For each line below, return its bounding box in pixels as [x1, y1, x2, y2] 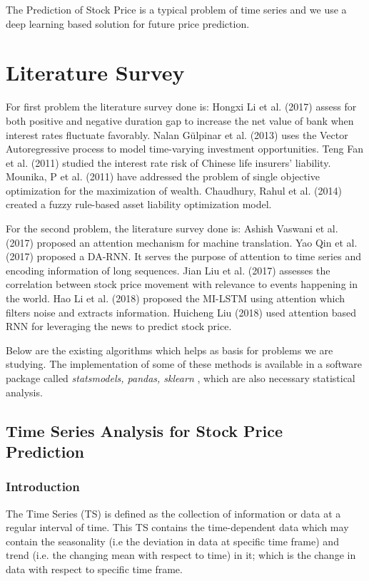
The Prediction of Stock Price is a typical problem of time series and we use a [6, 2, 347, 16]
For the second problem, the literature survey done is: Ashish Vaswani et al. [6, 221, 338, 236]
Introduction [6, 478, 80, 495]
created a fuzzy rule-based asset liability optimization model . [6, 197, 272, 212]
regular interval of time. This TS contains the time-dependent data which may [6, 520, 349, 535]
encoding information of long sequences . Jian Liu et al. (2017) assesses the [6, 262, 330, 277]
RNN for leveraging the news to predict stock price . [6, 319, 232, 334]
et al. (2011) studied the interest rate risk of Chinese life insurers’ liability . [6, 155, 331, 170]
